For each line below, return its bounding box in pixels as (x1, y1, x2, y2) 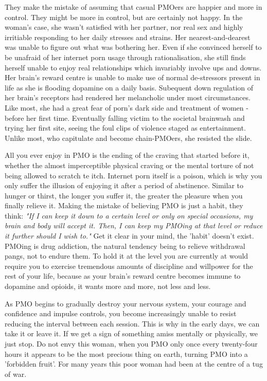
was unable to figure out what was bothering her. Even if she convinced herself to (5, 42, 262, 52)
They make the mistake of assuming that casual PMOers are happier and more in (5, 2, 262, 12)
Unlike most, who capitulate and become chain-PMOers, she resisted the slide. (5, 132, 252, 143)
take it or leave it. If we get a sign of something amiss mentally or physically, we (5, 328, 258, 339)
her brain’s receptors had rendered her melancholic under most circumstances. (5, 92, 251, 103)
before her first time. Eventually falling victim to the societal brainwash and (5, 112, 245, 123)
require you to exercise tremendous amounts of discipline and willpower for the (5, 260, 253, 271)
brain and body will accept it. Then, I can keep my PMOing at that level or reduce (5, 220, 263, 231)
